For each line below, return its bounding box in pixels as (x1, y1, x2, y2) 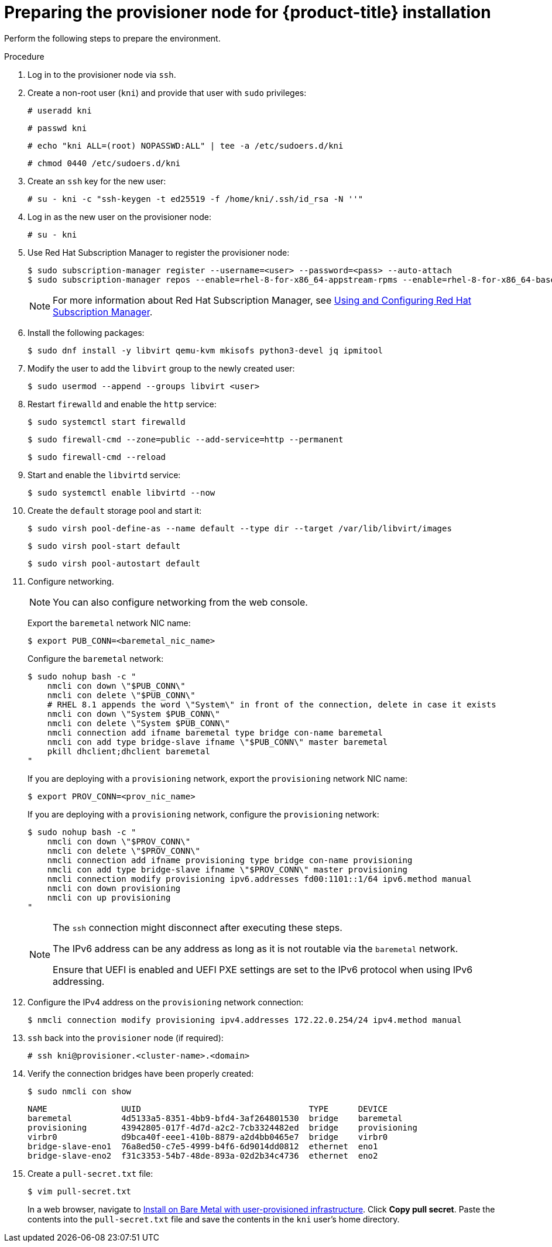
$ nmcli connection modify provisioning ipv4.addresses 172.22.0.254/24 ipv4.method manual (28, 1015, 462, 1025)
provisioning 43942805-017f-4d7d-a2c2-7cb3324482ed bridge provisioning (28, 1122, 417, 1132)
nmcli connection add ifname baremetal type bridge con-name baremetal (47, 727, 383, 737)
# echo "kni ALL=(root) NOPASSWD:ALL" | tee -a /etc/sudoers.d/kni (28, 140, 344, 150)
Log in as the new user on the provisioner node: (28, 211, 211, 222)
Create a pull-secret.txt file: (28, 1168, 153, 1179)
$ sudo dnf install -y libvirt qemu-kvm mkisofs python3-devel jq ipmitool (28, 345, 383, 355)
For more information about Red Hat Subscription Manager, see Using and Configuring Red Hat (53, 294, 471, 306)
